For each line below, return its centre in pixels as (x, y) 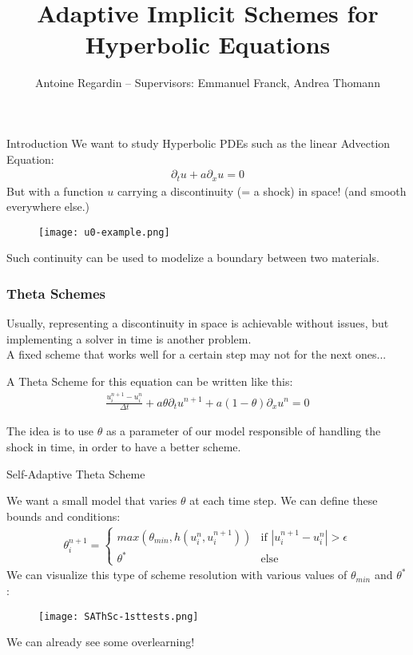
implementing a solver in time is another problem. (129, 338)
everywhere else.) (48, 206)
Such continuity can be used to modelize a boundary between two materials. (193, 258)
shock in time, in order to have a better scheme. (124, 446)
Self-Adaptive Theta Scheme (76, 473)
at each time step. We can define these (284, 500)
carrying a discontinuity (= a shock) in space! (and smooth (262, 191)
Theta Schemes (56, 293)
